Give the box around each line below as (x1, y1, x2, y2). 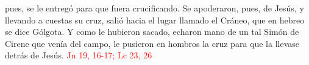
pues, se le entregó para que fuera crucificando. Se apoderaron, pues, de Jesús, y (5, 2, 304, 14)
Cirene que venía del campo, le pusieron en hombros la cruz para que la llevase (5, 37, 299, 49)
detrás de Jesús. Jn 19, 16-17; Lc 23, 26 (5, 49, 152, 61)
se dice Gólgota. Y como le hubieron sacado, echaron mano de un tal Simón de (5, 25, 299, 38)
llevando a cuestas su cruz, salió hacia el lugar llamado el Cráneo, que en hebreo (5, 13, 305, 26)
